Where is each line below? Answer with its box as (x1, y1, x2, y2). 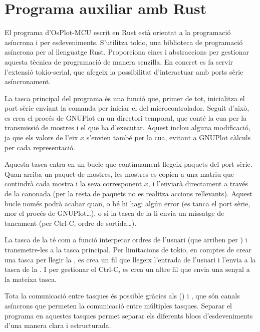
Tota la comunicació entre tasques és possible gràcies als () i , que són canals (5, 290, 240, 301)
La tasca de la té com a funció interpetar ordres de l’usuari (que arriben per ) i (5, 234, 247, 245)
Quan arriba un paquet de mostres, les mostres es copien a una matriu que (5, 168, 234, 179)
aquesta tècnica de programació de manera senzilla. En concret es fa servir (5, 56, 233, 67)
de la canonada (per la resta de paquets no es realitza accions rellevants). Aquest (5, 188, 252, 199)
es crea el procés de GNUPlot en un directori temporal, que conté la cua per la (5, 112, 247, 123)
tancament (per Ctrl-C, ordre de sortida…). (5, 217, 137, 228)
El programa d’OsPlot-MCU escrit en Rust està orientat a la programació (5, 27, 231, 38)
